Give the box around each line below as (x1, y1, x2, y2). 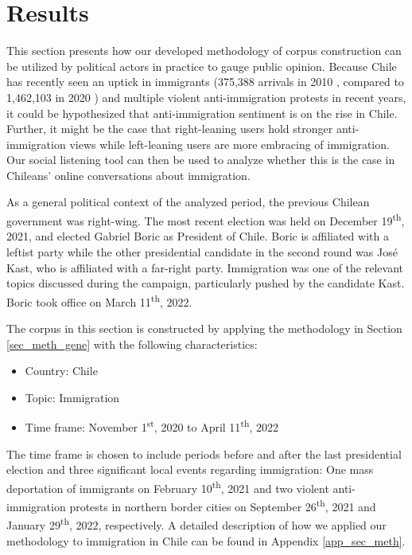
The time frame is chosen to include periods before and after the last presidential (6, 445, 402, 462)
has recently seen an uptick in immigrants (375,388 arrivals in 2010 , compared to (6, 73, 404, 90)
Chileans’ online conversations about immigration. (6, 166, 251, 183)
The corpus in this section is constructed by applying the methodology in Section (6, 319, 402, 336)
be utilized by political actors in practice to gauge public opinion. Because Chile (6, 57, 397, 74)
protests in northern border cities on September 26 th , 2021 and (69, 496, 376, 514)
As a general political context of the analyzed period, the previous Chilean (6, 193, 370, 210)
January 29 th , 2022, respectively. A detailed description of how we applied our (6, 514, 387, 533)
